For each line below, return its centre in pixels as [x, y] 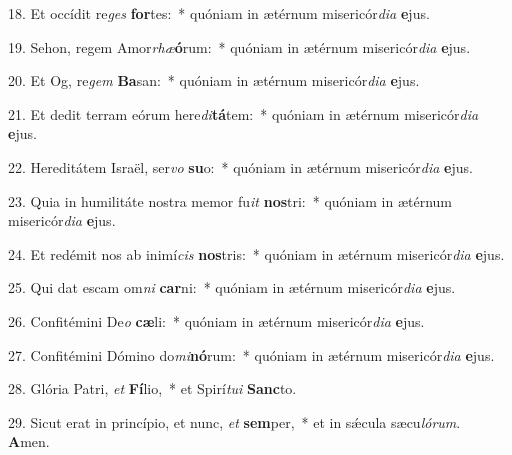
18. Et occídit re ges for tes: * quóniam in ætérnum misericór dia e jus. [219, 13]
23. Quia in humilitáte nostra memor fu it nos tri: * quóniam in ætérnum [230, 200]
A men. [29, 441]
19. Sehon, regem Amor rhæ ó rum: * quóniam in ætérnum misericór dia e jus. [239, 46]
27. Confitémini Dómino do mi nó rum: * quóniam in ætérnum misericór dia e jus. [251, 354]
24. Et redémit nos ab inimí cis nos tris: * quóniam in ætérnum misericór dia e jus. [256, 253]
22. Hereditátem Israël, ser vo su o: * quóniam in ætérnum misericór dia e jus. [240, 166]
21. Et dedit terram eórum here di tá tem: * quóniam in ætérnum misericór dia [243, 113]
